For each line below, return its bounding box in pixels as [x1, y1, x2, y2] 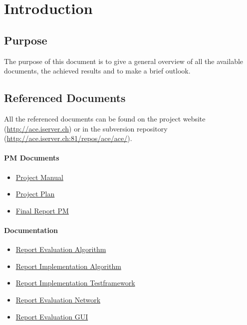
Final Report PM [15, 205, 69, 215]
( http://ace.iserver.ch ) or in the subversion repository [4, 123, 168, 133]
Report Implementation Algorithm [15, 260, 121, 271]
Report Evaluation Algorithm [15, 244, 106, 254]
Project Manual [15, 171, 63, 182]
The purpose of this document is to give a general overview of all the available [4, 55, 244, 66]
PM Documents [4, 152, 59, 163]
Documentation [4, 224, 58, 235]
